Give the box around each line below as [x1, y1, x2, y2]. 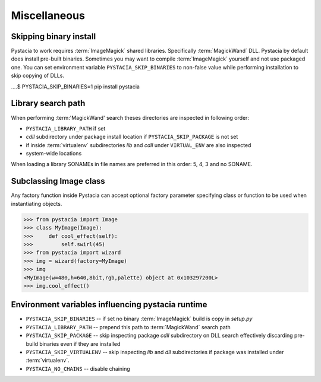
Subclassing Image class [11, 176, 105, 186]
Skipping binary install [11, 31, 96, 42]
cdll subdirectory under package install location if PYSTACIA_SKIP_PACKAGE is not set [26, 133, 238, 141]
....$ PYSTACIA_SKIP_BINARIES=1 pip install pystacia [11, 83, 140, 90]
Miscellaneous [11, 9, 86, 22]
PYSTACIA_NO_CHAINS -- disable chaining [26, 365, 130, 372]
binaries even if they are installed [39, 340, 121, 347]
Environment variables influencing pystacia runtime [11, 300, 207, 310]
